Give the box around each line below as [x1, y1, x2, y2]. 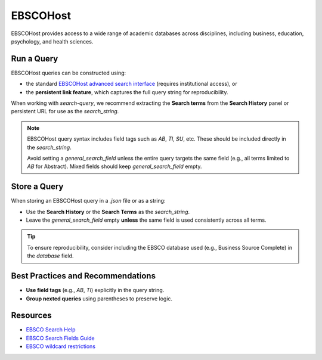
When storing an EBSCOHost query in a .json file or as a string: [11, 197, 166, 204]
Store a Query [11, 182, 64, 192]
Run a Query [11, 54, 58, 64]
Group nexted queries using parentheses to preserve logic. [26, 295, 173, 302]
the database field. [27, 252, 74, 259]
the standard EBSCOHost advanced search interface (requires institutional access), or [26, 80, 238, 88]
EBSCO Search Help [26, 326, 76, 333]
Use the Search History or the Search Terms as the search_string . [26, 208, 190, 215]
